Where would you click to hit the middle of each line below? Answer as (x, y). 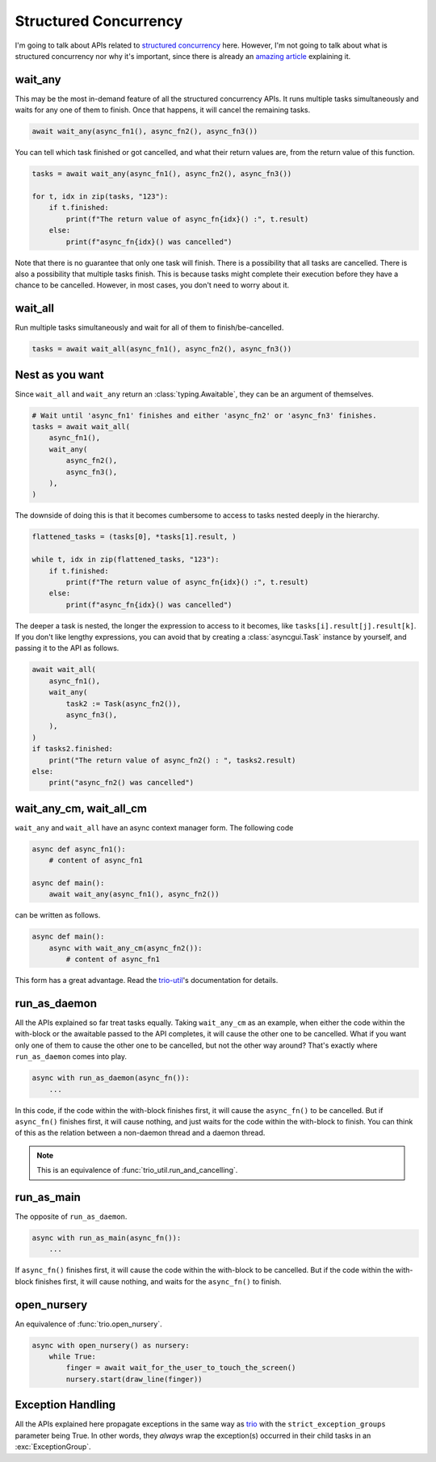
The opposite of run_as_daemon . (71, 1216)
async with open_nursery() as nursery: (111, 1345)
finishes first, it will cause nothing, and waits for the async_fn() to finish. (158, 1281)
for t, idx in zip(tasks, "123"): (100, 196)
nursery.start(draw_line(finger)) (134, 1379)
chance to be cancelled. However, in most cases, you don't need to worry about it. (152, 285)
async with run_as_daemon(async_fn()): (111, 1078)
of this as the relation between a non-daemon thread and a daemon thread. (140, 1133)
